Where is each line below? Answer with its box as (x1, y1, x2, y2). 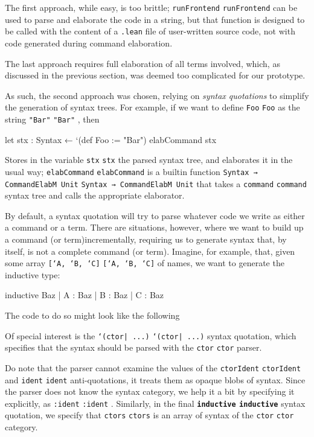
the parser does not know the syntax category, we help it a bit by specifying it (5, 385, 295, 398)
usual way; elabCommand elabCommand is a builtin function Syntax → (5, 165, 258, 177)
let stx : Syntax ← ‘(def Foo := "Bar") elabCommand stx (5, 133, 217, 145)
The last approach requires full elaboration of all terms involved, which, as (5, 57, 280, 69)
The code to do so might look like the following (5, 308, 180, 321)
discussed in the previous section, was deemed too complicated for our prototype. (5, 69, 306, 81)
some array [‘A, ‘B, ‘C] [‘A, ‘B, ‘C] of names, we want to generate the (5, 257, 284, 269)
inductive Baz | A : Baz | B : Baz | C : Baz (5, 289, 164, 301)
